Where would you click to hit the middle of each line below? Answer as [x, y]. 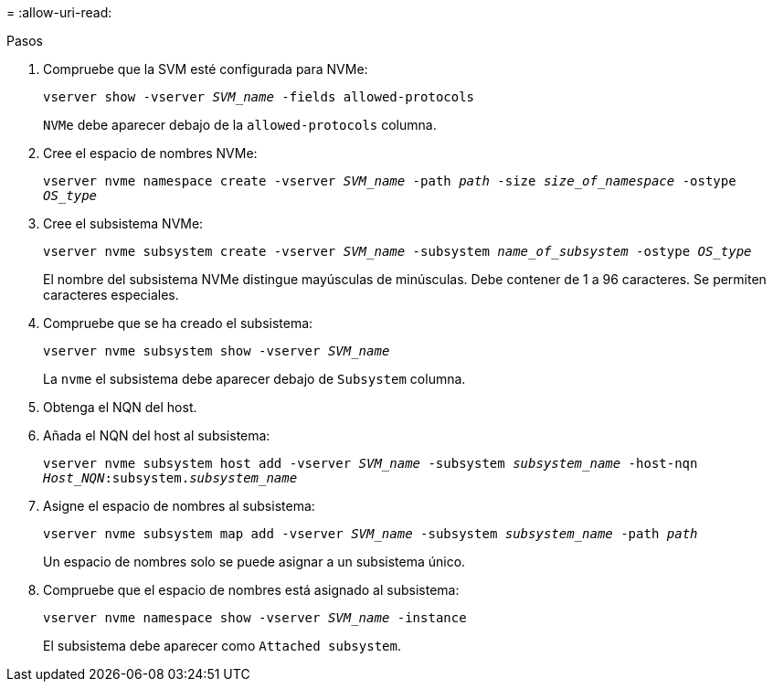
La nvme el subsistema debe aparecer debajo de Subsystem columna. [254, 379]
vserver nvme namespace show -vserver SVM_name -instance [255, 618]
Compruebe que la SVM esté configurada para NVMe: [206, 69]
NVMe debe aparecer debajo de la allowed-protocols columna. [240, 125]
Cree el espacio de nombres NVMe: [150, 153]
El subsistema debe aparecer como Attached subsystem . [222, 646]
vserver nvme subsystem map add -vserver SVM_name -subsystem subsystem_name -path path [371, 534]
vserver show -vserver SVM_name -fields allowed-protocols [259, 97]
